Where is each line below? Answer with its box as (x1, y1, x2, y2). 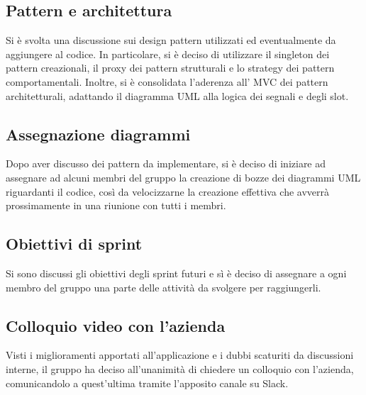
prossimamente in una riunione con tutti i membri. (6, 198, 226, 213)
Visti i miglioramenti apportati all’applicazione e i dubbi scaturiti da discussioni (6, 347, 354, 362)
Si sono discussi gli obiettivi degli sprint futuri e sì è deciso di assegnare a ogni (6, 265, 347, 280)
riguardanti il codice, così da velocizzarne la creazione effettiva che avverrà (6, 184, 330, 199)
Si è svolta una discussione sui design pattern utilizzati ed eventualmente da (6, 33, 336, 48)
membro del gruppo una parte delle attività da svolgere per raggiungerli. (6, 279, 321, 294)
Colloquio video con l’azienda (6, 314, 226, 336)
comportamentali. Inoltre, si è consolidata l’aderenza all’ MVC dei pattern (6, 74, 328, 89)
